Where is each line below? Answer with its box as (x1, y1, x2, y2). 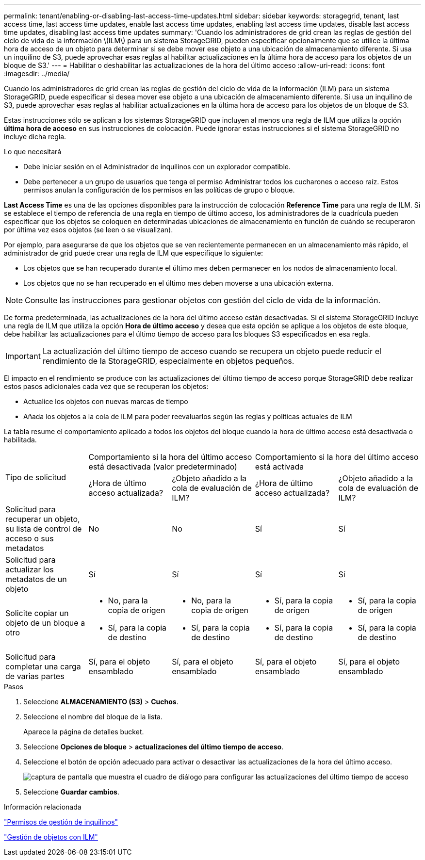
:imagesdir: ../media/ (4, 69, 70, 78)
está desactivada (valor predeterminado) (88, 462, 237, 471)
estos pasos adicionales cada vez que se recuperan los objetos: (4, 382, 209, 390)
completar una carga (5, 662, 81, 671)
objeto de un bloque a (5, 618, 85, 628)
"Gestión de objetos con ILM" (4, 833, 98, 841)
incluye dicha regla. (4, 132, 66, 141)
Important (5, 351, 41, 361)
